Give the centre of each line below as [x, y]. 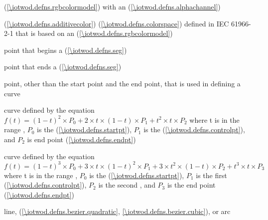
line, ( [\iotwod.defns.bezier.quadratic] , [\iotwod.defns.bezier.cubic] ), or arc [117, 211]
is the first [211, 175]
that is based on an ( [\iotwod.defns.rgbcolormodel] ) [94, 33]
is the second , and [127, 185]
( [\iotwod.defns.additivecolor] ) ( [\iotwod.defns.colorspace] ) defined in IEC [117, 23]
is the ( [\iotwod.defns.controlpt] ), [194, 129]
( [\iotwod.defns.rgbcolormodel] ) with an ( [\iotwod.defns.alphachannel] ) [112, 6]
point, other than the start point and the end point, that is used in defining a [122, 83]
